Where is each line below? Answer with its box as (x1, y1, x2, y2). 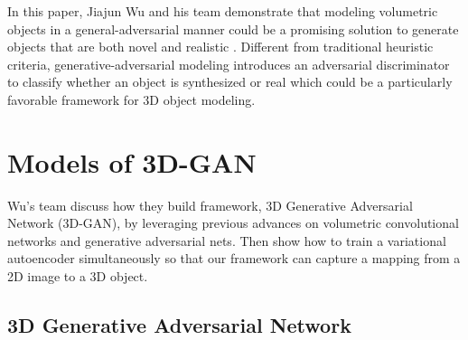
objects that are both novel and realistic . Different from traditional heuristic (7, 37, 434, 56)
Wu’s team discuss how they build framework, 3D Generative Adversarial (7, 195, 413, 214)
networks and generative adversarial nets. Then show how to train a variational (7, 231, 446, 250)
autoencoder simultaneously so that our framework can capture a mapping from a (7, 249, 461, 268)
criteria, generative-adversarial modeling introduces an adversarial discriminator (7, 54, 450, 73)
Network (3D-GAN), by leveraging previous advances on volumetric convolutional (7, 213, 459, 232)
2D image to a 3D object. (7, 267, 148, 286)
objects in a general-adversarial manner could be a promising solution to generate (7, 19, 459, 38)
